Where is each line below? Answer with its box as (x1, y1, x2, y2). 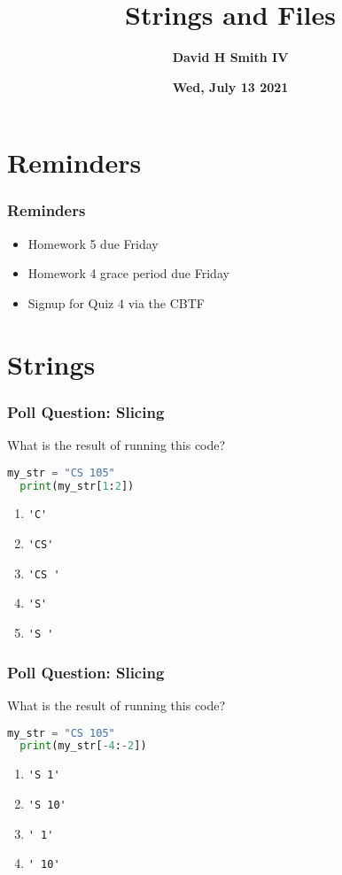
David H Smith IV (172, 48, 289, 66)
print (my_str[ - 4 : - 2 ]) (19, 739, 147, 753)
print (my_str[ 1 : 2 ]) (19, 479, 135, 492)
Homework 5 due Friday (27, 234, 159, 252)
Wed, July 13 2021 (172, 77, 289, 96)
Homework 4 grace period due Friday (27, 264, 229, 283)
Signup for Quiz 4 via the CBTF (27, 293, 205, 312)
